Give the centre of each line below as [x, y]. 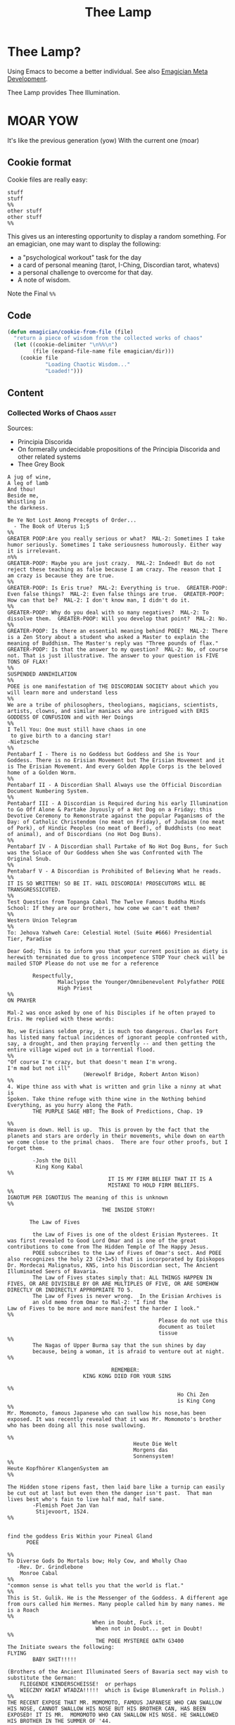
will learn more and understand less [63, 693]
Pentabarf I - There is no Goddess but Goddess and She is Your [103, 754]
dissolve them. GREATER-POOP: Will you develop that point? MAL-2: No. [118, 619]
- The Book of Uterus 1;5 [52, 526]
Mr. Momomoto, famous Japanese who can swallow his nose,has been [107, 1413]
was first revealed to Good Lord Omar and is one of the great [102, 1241]
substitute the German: [42, 1678]
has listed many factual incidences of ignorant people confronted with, [118, 1038]
